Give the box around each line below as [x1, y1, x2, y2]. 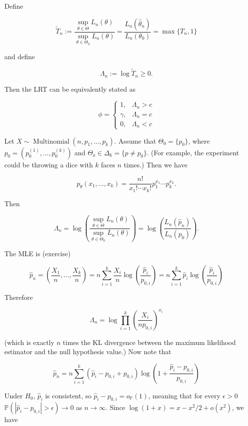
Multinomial [33, 138, 70, 145]
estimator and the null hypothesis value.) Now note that [4, 346, 171, 357]
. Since [106, 402, 125, 412]
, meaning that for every [148, 390, 220, 400]
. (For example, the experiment [147, 147, 239, 157]
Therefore [4, 292, 33, 302]
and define [4, 51, 35, 62]
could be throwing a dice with [4, 159, 93, 169]
